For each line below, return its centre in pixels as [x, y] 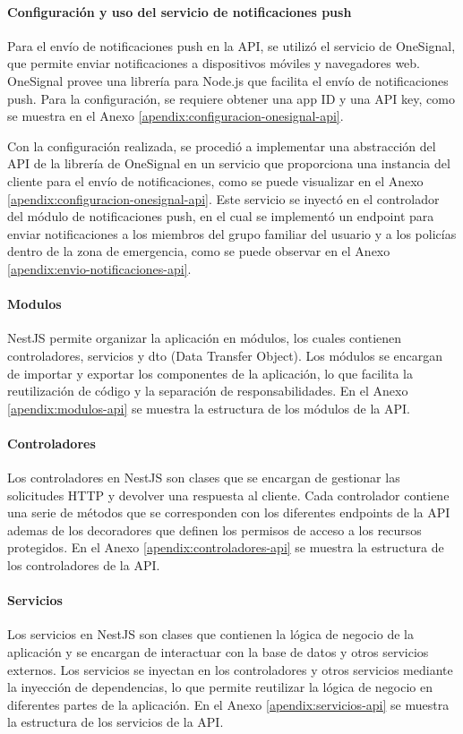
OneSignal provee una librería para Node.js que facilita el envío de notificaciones [228, 80]
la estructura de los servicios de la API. [116, 722]
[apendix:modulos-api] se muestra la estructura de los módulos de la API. [209, 408]
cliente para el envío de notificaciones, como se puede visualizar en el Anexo [215, 180]
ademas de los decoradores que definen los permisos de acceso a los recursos [214, 529]
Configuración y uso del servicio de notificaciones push [180, 11]
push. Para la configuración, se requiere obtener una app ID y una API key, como [231, 98]
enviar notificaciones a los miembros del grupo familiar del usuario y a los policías [232, 233]
